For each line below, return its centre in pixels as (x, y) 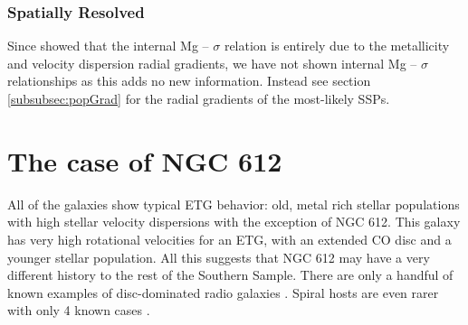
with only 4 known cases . (79, 310)
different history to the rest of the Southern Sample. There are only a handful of (230, 275)
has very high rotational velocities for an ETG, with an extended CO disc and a (229, 239)
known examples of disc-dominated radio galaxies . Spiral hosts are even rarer (223, 292)
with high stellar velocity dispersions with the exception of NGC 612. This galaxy (234, 222)
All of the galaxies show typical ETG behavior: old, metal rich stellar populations (234, 204)
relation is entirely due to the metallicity (337, 46)
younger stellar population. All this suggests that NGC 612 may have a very (219, 257)
